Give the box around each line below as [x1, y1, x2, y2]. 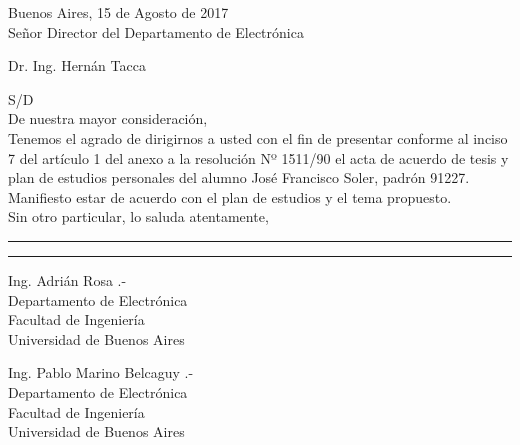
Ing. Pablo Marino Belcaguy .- [8, 362, 194, 383]
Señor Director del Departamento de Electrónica [8, 21, 304, 42]
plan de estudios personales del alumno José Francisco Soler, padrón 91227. [8, 167, 470, 188]
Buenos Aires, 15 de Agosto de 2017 [8, 2, 229, 22]
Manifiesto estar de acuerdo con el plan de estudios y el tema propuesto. [8, 186, 452, 207]
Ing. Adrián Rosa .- [8, 269, 127, 290]
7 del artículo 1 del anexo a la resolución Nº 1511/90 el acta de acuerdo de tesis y [8, 147, 509, 168]
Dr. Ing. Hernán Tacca [8, 55, 146, 76]
